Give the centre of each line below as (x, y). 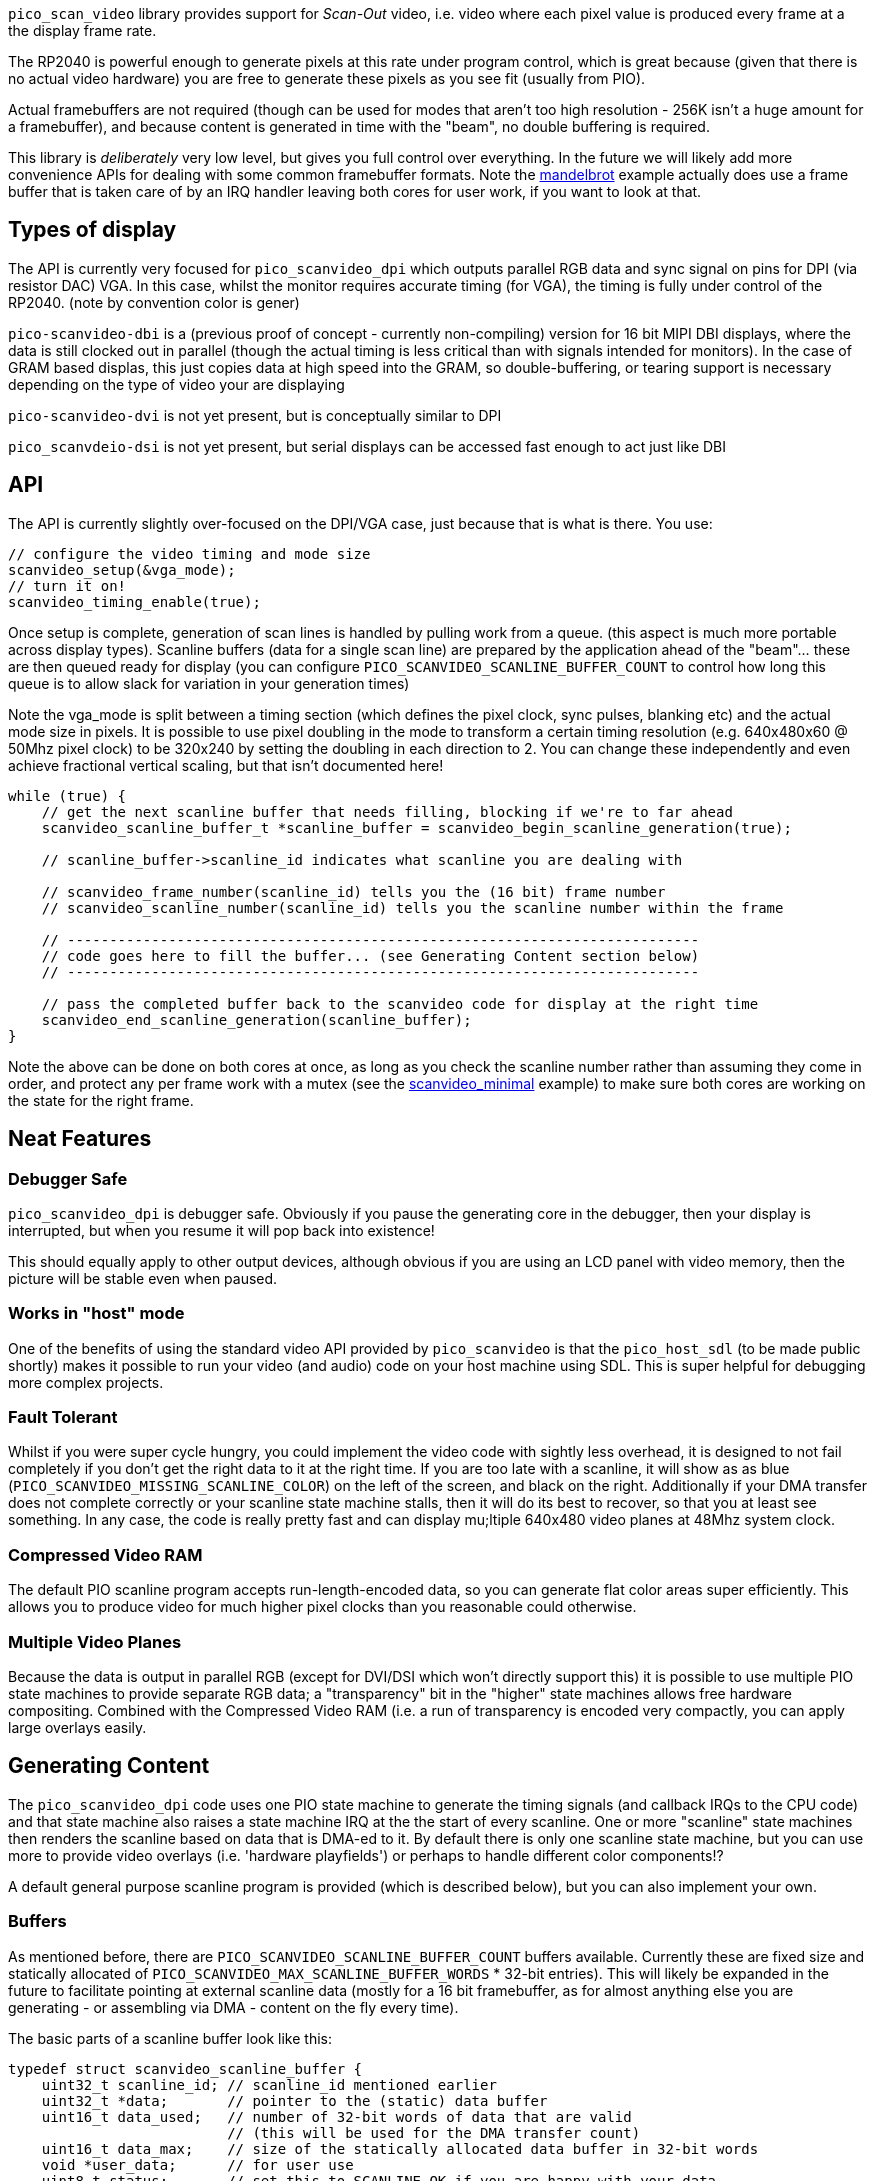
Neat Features (80, 1139)
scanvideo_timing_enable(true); (134, 601)
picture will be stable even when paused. (143, 1278)
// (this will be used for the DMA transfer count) (434, 2132)
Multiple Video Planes (95, 1641)
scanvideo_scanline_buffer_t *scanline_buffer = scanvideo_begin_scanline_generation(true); (416, 827)
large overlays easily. (77, 1727)
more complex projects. (86, 1382)
